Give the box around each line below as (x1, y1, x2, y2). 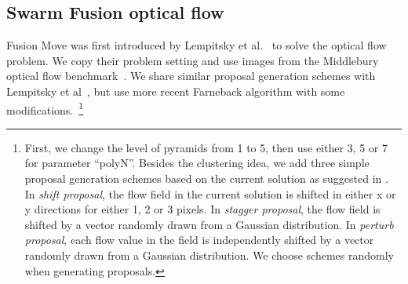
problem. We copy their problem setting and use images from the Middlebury (6, 52, 379, 68)
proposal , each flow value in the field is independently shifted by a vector (24, 231, 374, 248)
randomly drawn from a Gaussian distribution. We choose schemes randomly (24, 246, 394, 263)
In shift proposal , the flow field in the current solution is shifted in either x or (24, 185, 396, 202)
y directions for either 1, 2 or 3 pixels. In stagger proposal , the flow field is (24, 201, 381, 217)
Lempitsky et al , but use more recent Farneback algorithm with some (6, 82, 345, 99)
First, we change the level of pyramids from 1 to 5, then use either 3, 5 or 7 (24, 139, 388, 155)
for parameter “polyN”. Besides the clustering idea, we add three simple (24, 155, 370, 171)
